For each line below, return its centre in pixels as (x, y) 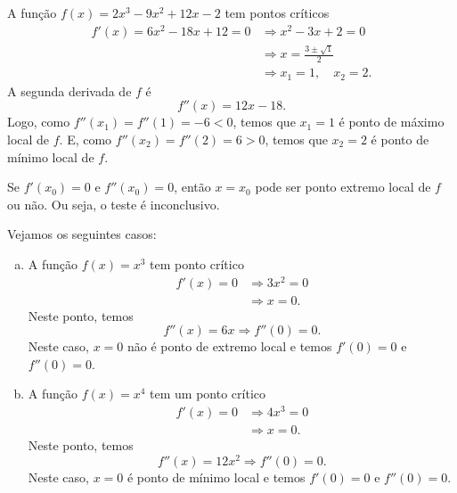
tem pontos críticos (277, 12)
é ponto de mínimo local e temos (216, 477)
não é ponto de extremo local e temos (229, 346)
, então (192, 187)
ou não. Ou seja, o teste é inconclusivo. (114, 204)
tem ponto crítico (197, 263)
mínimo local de (51, 156)
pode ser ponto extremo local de (343, 187)
